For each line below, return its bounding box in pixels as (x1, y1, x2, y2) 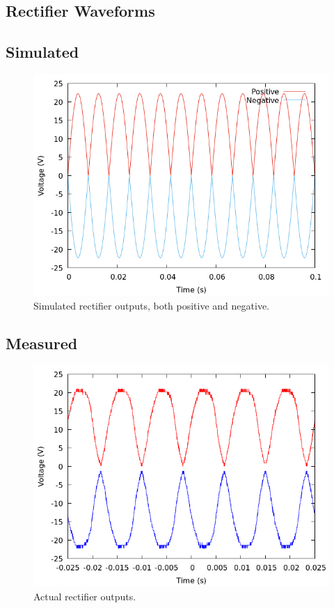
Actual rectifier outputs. (33, 589, 136, 603)
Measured (6, 332, 78, 353)
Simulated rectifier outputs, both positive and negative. (33, 298, 269, 312)
